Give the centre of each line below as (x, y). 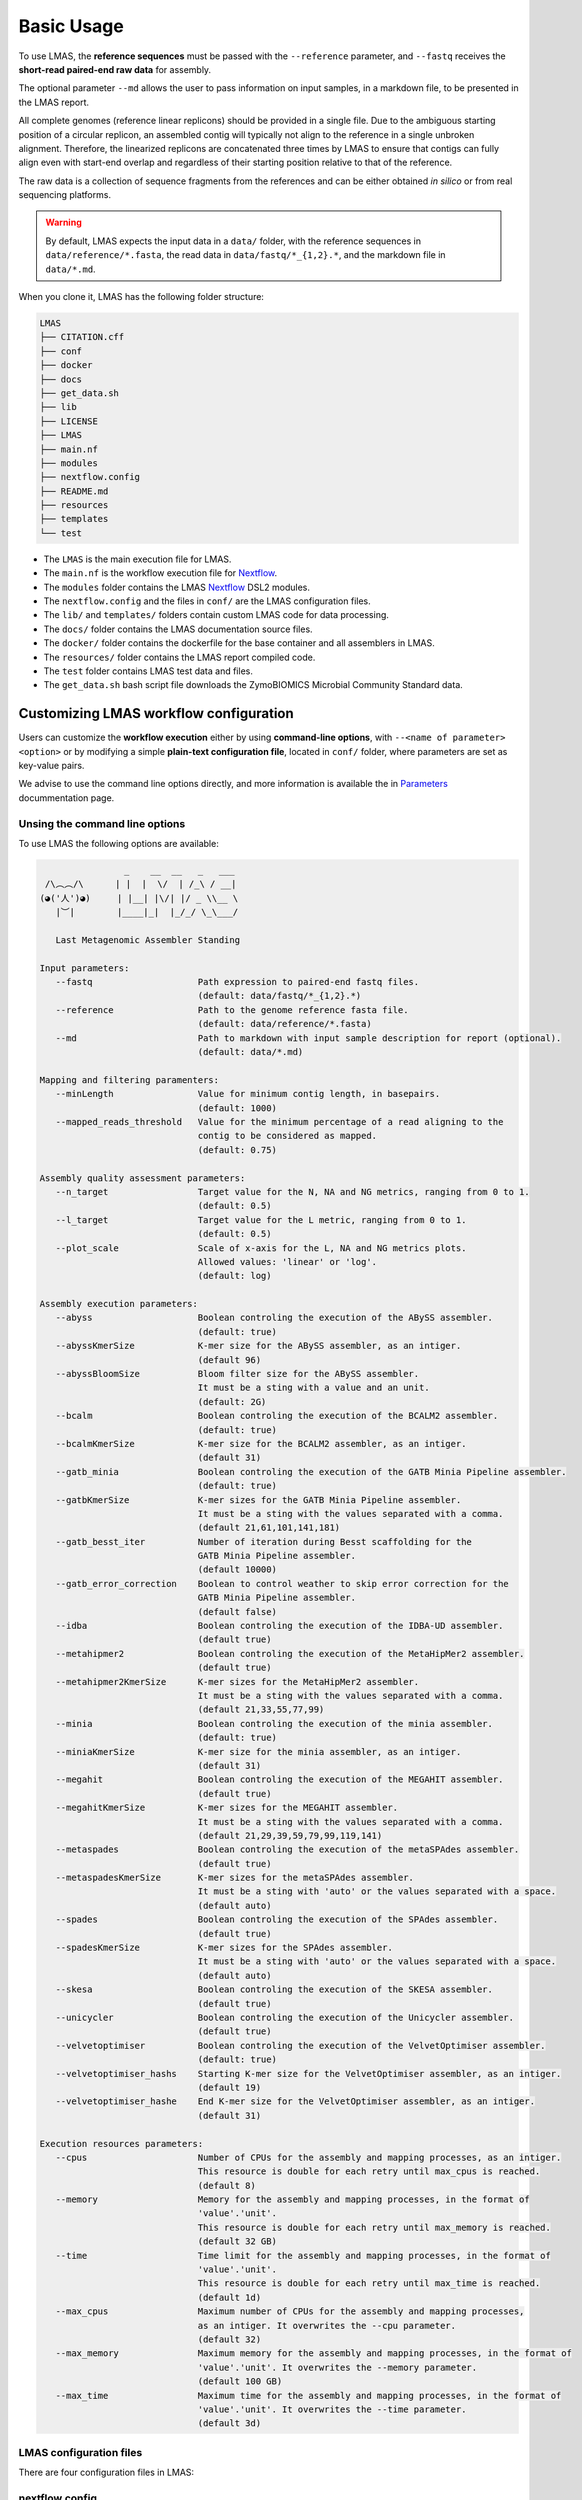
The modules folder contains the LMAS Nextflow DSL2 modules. (176, 587)
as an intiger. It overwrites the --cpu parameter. (327, 2325)
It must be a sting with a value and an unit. (313, 1388)
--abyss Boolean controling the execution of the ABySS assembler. (274, 1318)
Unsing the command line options (102, 823)
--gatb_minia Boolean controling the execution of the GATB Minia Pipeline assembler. (311, 1471)
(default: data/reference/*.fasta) (284, 1024)
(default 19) (229, 2087)
